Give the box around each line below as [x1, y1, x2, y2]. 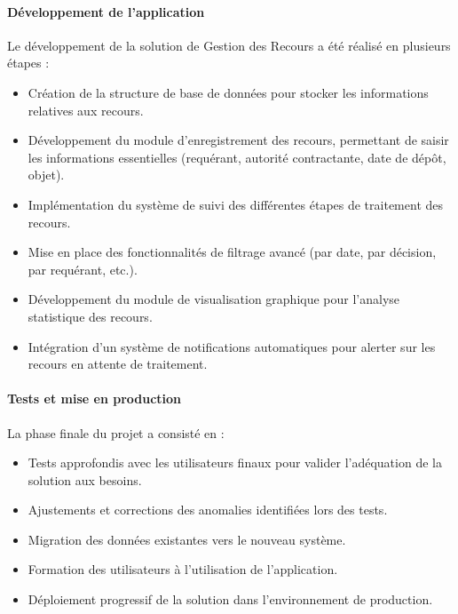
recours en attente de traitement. [28, 355, 208, 373]
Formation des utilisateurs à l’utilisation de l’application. [28, 560, 338, 578]
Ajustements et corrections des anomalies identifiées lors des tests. [28, 500, 388, 519]
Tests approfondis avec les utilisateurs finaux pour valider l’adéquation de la [28, 453, 442, 472]
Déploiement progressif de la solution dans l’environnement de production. [28, 590, 433, 609]
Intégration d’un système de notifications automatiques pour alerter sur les [28, 337, 436, 355]
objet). [28, 165, 65, 184]
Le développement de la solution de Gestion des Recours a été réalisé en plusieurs [7, 36, 451, 54]
